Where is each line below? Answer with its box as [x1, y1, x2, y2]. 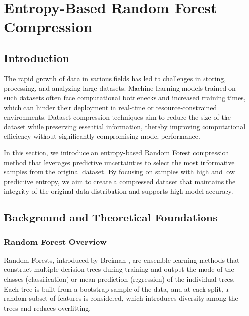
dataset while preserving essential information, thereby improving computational [4, 121, 246, 131]
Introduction [4, 50, 69, 65]
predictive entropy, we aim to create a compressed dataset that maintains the [4, 176, 236, 186]
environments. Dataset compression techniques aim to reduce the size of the [4, 112, 231, 122]
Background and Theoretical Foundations [4, 210, 218, 225]
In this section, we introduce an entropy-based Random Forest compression [4, 147, 229, 157]
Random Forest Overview [4, 235, 107, 247]
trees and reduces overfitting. [4, 302, 91, 313]
